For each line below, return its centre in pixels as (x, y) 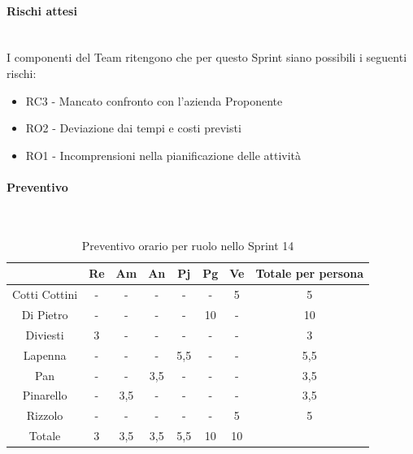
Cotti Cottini (45, 294)
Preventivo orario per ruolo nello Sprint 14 (188, 245)
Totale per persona (310, 273)
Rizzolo (45, 415)
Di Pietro (45, 315)
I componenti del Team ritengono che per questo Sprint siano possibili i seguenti (207, 57)
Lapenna (45, 355)
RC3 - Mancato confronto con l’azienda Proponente (154, 100)
